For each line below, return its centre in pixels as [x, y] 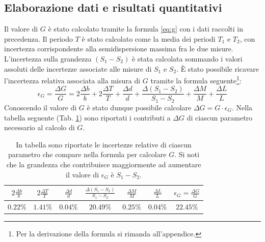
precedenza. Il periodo [39, 38]
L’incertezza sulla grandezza [48, 58]
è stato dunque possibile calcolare [139, 107]
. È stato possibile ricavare [218, 68]
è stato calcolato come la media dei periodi [149, 38]
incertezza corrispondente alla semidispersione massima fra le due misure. [119, 49]
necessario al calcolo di [39, 127]
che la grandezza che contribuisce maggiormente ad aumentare [104, 164]
